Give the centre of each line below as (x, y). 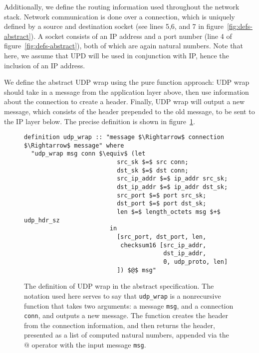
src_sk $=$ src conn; (153, 162)
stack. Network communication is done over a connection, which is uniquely (120, 16)
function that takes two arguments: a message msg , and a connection (129, 305)
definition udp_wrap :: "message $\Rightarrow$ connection (124, 137)
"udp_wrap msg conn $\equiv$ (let (88, 154)
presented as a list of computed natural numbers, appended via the (127, 335)
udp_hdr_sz (42, 220)
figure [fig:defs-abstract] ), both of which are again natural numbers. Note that (124, 46)
